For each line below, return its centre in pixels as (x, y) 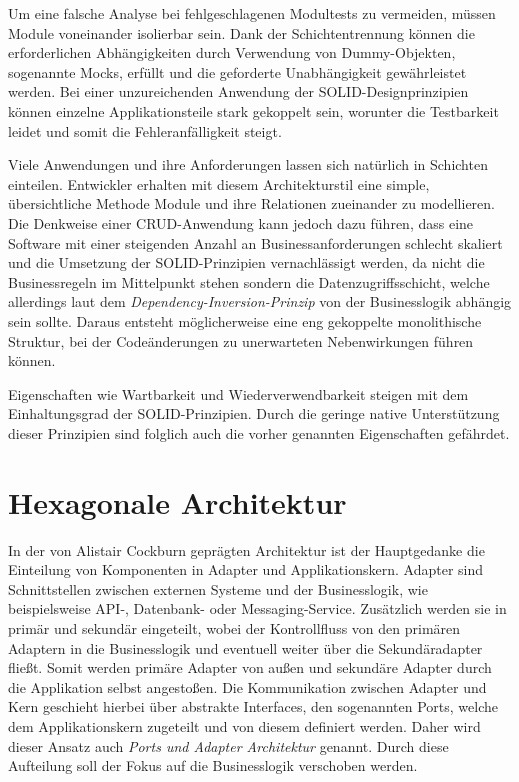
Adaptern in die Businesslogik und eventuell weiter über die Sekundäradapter (245, 647)
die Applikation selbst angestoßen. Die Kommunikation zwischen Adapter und (247, 686)
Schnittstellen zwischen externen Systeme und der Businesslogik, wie (218, 588)
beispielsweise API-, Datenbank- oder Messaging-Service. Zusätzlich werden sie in (257, 608)
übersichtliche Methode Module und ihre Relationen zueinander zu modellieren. (251, 203)
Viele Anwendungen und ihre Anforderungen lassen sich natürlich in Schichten (248, 164)
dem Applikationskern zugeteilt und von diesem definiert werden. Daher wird (244, 725)
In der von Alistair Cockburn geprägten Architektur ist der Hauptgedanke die (246, 549)
